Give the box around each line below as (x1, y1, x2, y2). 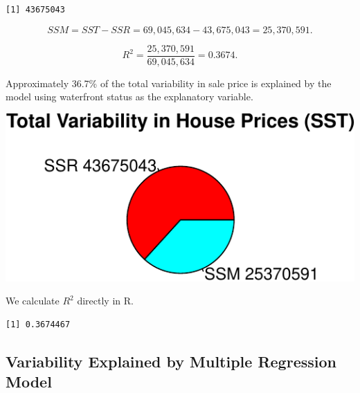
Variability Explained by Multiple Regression (6, 350, 336, 372)
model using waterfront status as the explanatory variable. (6, 89, 253, 104)
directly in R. (77, 293, 134, 308)
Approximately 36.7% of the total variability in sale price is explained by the (6, 75, 332, 90)
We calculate (6, 293, 60, 308)
